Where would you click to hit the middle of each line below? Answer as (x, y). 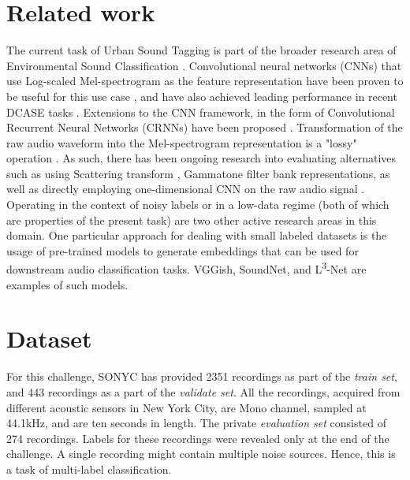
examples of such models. (67, 284)
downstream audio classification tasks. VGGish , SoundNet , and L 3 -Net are (186, 268)
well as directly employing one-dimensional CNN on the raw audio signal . (186, 189)
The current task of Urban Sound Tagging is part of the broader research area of (201, 50)
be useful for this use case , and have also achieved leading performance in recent (202, 96)
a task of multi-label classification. (89, 469)
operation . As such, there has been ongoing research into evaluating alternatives (201, 158)
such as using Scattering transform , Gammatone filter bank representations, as (198, 173)
